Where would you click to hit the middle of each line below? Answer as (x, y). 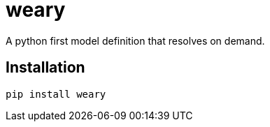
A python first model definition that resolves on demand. (135, 40)
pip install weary (56, 94)
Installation (45, 68)
